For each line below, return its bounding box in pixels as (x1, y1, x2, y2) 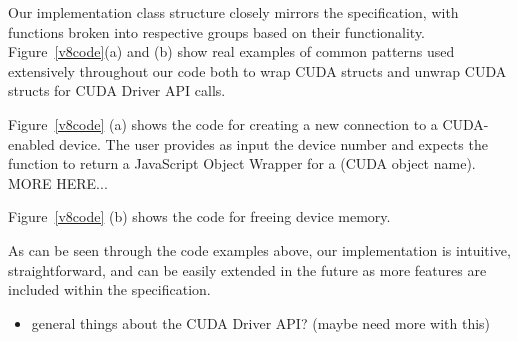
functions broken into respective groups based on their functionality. (8, 21, 426, 42)
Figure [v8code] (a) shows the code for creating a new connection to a (8, 113, 438, 134)
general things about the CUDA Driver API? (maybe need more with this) (31, 312, 491, 333)
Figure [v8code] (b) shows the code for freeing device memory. (8, 206, 391, 227)
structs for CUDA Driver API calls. (8, 80, 226, 101)
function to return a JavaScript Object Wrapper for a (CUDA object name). (8, 153, 476, 174)
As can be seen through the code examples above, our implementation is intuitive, (8, 239, 511, 260)
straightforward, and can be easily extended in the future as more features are (8, 259, 487, 280)
